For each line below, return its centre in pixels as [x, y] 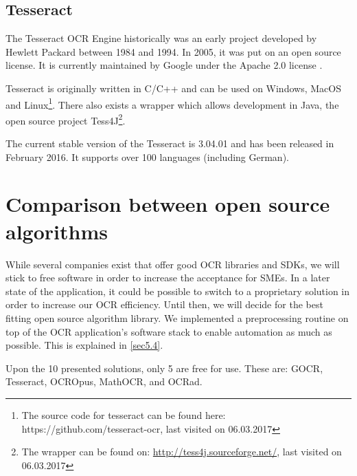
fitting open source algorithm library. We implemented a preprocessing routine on [177, 317]
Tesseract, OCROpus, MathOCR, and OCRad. [104, 381]
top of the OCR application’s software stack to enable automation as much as [169, 331]
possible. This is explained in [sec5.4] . [84, 345]
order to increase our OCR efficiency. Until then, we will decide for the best [164, 304]
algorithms [57, 231]
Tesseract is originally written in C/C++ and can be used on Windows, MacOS [173, 88]
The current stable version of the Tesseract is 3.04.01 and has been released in [170, 143]
